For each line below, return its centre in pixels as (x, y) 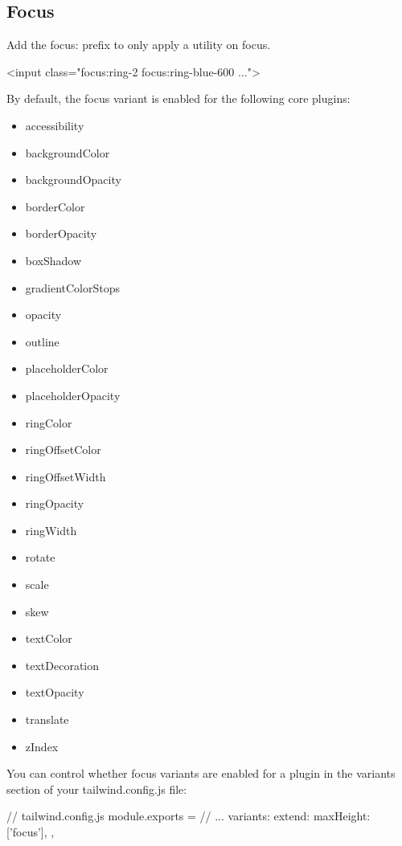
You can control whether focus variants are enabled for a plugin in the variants (201, 773)
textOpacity (55, 692)
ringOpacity (55, 503)
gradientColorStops (73, 287)
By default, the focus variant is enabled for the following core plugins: (178, 98)
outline (42, 341)
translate (47, 719)
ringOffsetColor (63, 450)
